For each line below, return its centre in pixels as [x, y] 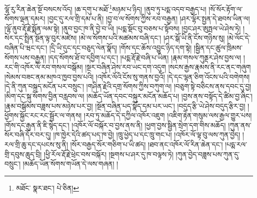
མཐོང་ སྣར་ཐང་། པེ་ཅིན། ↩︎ [48, 187]
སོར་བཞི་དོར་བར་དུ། [28, 135]
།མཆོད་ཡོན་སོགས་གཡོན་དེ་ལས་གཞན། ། [71, 164]
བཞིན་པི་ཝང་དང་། [26, 48]
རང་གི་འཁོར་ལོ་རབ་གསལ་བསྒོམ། [44, 67]
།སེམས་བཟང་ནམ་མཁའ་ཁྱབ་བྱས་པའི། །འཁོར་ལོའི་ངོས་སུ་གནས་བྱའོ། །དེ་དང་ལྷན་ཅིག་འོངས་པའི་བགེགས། [127, 76]
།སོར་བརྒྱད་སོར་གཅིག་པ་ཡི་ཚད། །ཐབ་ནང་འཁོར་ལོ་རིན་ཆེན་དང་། [147, 144]
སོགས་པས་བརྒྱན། [25, 57]
